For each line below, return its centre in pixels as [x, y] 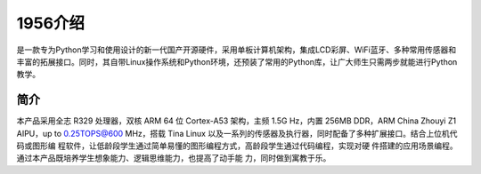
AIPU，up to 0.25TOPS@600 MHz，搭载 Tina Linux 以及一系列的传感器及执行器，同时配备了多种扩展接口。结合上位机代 [237, 133]
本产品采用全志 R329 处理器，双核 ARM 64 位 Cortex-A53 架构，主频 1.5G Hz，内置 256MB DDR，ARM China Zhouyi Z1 [236, 121]
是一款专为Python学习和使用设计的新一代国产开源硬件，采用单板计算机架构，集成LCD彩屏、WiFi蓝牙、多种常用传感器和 [236, 50]
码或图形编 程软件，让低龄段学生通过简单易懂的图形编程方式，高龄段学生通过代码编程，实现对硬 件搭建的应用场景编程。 [237, 146]
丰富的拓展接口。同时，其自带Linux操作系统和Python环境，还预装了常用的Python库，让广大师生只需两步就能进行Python [237, 61]
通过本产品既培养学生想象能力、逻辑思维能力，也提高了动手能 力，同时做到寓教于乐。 [174, 158]
